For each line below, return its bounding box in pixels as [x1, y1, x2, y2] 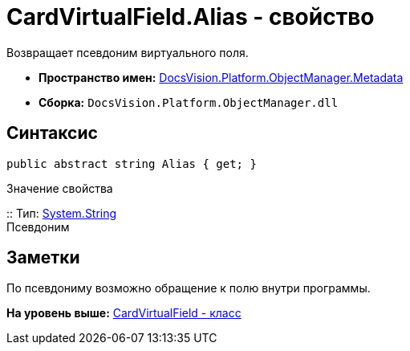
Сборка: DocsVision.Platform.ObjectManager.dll [39, 95, 339, 109]
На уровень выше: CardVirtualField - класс [6, 306, 242, 320]
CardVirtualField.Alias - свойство [6, 3, 375, 31]
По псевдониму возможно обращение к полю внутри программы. [6, 281, 371, 296]
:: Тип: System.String [6, 206, 117, 220]
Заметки [6, 247, 80, 268]
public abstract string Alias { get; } [6, 157, 257, 170]
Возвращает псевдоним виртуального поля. [6, 45, 249, 59]
